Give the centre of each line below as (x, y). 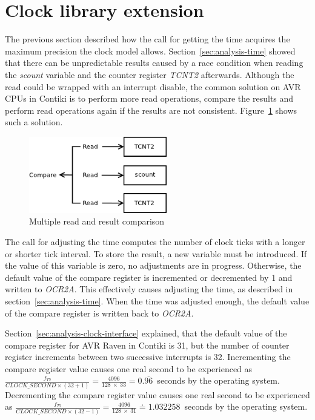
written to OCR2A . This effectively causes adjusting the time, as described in (149, 289)
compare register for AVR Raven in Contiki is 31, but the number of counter (147, 345)
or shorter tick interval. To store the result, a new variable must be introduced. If (156, 253)
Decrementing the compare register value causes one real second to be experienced (157, 394)
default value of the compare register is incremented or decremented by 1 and (149, 277)
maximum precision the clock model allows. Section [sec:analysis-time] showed (150, 51)
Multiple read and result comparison (97, 221)
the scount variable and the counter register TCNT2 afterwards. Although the (150, 74)
